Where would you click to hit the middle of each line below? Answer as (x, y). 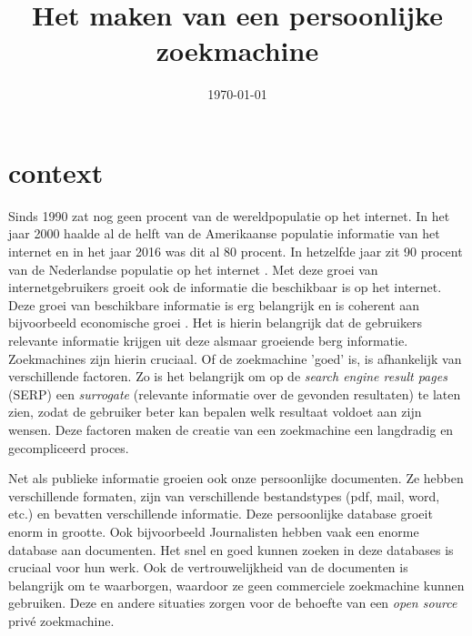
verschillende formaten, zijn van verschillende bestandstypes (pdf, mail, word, (224, 495)
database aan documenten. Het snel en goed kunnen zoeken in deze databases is (231, 549)
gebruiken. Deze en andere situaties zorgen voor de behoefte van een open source (233, 603)
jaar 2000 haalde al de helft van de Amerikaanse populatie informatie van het (224, 233)
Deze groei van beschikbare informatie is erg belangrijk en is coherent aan (214, 304)
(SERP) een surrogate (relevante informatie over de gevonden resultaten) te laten (235, 394)
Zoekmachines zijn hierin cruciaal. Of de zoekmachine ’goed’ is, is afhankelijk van (235, 358)
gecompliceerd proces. (69, 447)
